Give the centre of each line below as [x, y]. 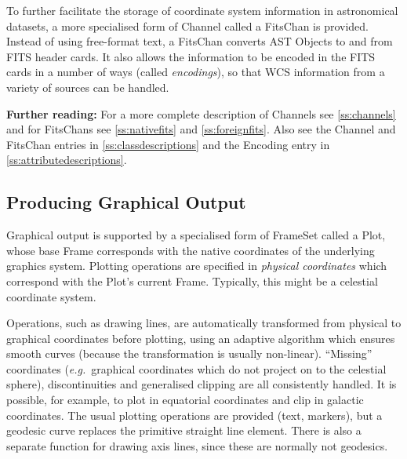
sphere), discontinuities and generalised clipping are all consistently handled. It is [202, 384]
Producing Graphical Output [126, 202]
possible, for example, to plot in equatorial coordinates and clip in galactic [185, 400]
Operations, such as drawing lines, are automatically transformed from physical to [204, 323]
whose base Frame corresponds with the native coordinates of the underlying [191, 250]
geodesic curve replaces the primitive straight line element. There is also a [184, 430]
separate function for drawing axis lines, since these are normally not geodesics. [197, 445]
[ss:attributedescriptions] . [67, 160]
